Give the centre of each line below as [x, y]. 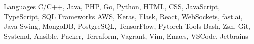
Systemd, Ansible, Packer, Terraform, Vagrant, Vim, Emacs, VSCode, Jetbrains [126, 35]
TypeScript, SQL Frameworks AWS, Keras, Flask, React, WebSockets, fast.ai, [123, 16]
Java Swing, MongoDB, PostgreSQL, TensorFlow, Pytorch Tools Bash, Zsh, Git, [127, 26]
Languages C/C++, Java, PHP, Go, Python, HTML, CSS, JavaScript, [112, 6]
